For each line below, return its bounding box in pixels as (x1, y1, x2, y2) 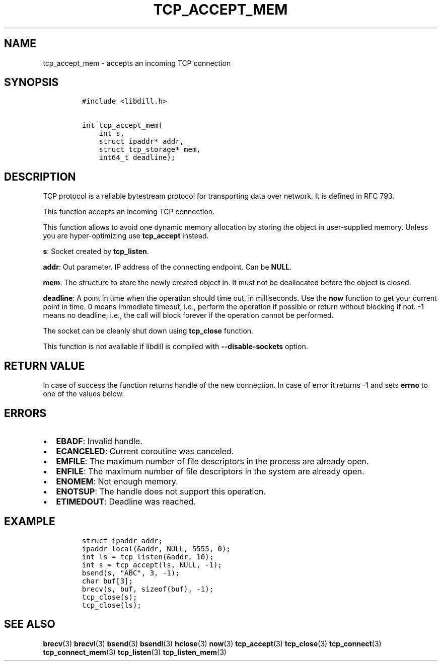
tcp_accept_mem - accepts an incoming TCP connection (43, 58, 231, 67)
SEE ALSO (4, 618, 55, 631)
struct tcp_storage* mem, (99, 145, 201, 154)
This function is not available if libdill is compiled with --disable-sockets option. (43, 342, 308, 351)
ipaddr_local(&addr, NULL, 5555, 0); (82, 544, 231, 553)
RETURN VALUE (4, 359, 85, 372)
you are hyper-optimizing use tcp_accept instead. (43, 231, 209, 240)
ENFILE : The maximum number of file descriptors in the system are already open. (56, 466, 364, 476)
